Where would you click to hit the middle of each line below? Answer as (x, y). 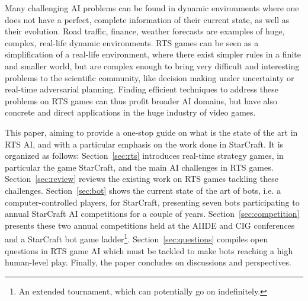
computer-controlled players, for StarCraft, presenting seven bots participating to (152, 202)
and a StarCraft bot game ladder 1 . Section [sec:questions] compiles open (137, 238)
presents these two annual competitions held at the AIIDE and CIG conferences (150, 225)
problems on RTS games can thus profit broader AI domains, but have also (141, 100)
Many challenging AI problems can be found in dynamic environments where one (152, 8)
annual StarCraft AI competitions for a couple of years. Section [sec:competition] (152, 214)
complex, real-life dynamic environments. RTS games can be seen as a (132, 42)
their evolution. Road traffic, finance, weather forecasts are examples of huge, (145, 31)
